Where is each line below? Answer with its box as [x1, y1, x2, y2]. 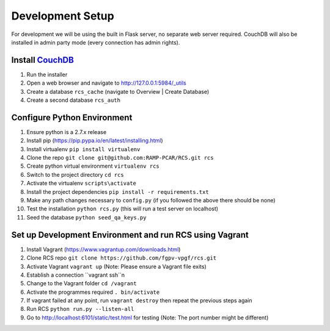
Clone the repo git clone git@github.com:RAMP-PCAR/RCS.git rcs [26, 154, 214, 162]
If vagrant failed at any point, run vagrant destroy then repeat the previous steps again [26, 297, 253, 304]
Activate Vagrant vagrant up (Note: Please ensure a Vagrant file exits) [26, 263, 207, 270]
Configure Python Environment [11, 112, 133, 123]
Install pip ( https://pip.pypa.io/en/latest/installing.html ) [26, 137, 163, 144]
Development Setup [11, 9, 114, 23]
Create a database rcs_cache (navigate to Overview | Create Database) [26, 88, 210, 95]
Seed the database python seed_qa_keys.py [26, 213, 147, 221]
